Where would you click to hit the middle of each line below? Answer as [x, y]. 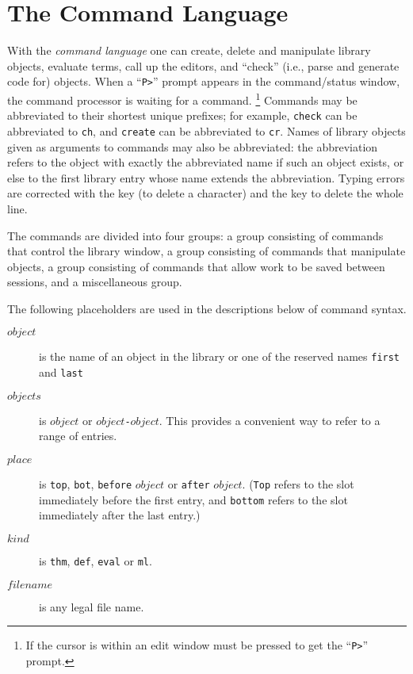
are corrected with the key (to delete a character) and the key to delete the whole [205, 193]
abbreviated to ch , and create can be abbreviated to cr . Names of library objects [206, 130]
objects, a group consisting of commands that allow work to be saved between [196, 266]
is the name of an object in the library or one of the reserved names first [220, 356]
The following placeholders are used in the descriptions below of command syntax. [207, 308]
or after [189, 484]
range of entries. [78, 436]
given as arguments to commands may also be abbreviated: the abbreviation [193, 146]
